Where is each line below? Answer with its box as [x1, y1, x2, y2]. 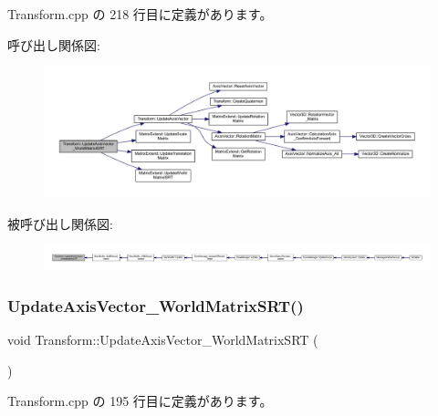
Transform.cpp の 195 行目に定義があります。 [7, 391, 273, 411]
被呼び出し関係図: [7, 213, 113, 233]
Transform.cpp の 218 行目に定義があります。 [7, 5, 273, 23]
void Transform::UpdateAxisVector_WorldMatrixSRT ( [7, 330, 318, 349]
